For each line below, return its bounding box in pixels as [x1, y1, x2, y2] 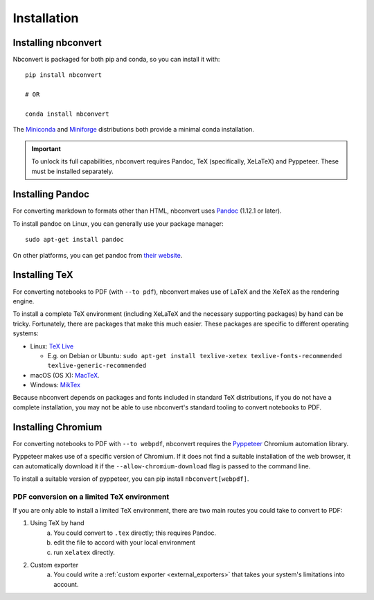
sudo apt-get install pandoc [25, 236, 124, 244]
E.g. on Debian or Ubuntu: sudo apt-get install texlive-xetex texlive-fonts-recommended [47, 351, 342, 360]
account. [53, 580, 79, 588]
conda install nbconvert [25, 110, 109, 118]
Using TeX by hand [30, 519, 84, 527]
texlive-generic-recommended [47, 362, 147, 370]
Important [31, 144, 62, 152]
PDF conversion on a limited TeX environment [12, 492, 170, 502]
